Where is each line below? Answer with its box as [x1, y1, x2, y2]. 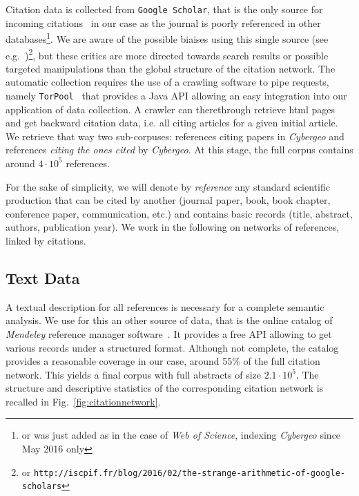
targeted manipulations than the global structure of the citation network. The [6, 61, 336, 75]
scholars [21, 481, 62, 492]
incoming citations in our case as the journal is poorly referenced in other [6, 15, 321, 30]
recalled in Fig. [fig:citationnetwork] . [6, 394, 161, 408]
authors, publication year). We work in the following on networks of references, [6, 220, 340, 234]
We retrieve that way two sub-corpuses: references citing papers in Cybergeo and [6, 128, 345, 143]
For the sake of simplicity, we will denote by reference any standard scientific [6, 179, 330, 193]
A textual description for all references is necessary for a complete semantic [6, 299, 324, 314]
